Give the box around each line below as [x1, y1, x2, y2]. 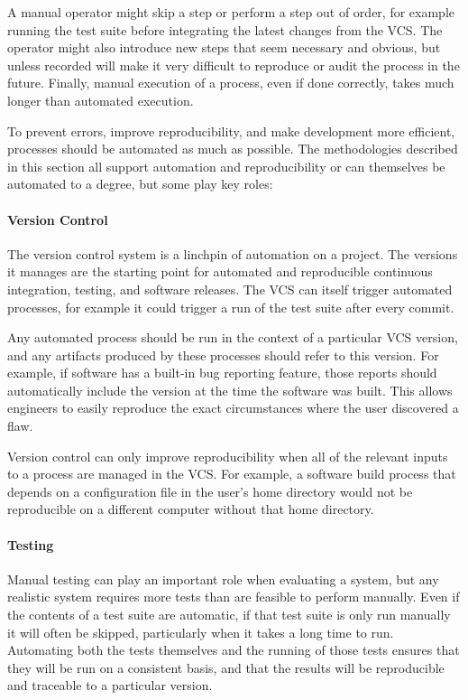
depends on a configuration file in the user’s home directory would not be [7, 481, 413, 500]
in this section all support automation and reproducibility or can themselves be [7, 156, 445, 175]
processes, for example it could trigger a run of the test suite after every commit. [7, 297, 454, 316]
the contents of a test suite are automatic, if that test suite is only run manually [7, 605, 451, 624]
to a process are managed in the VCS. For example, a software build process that [7, 464, 456, 483]
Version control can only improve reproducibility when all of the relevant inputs [7, 446, 448, 465]
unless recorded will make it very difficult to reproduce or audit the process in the [7, 55, 460, 74]
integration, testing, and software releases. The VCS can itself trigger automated [7, 279, 453, 298]
